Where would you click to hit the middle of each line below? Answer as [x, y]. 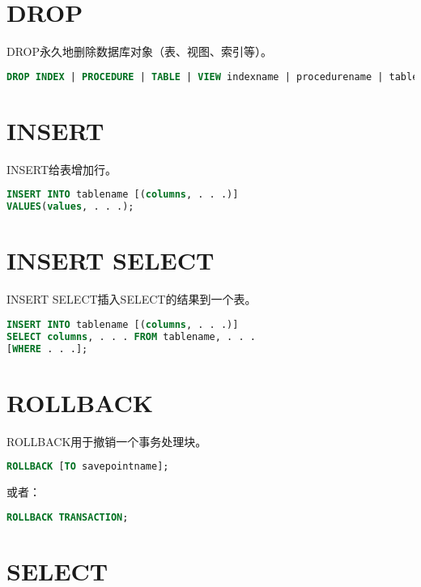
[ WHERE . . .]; [47, 349]
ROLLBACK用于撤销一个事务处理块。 [107, 441]
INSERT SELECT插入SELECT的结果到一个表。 [132, 299]
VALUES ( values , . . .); [70, 207]
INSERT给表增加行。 [62, 169]
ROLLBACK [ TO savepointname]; [88, 467]
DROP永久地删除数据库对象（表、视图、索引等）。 [140, 51]
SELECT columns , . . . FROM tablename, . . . [131, 336]
